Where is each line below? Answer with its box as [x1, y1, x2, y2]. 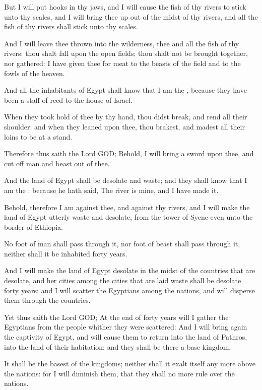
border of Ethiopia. [4, 221, 63, 232]
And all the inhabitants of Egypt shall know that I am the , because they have [4, 85, 247, 95]
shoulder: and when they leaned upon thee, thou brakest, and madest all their [4, 121, 245, 132]
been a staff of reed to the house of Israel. [4, 94, 133, 105]
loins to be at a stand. [4, 131, 73, 142]
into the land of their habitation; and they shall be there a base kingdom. [4, 341, 231, 352]
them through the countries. [4, 295, 91, 305]
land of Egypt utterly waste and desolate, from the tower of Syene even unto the [4, 212, 253, 222]
